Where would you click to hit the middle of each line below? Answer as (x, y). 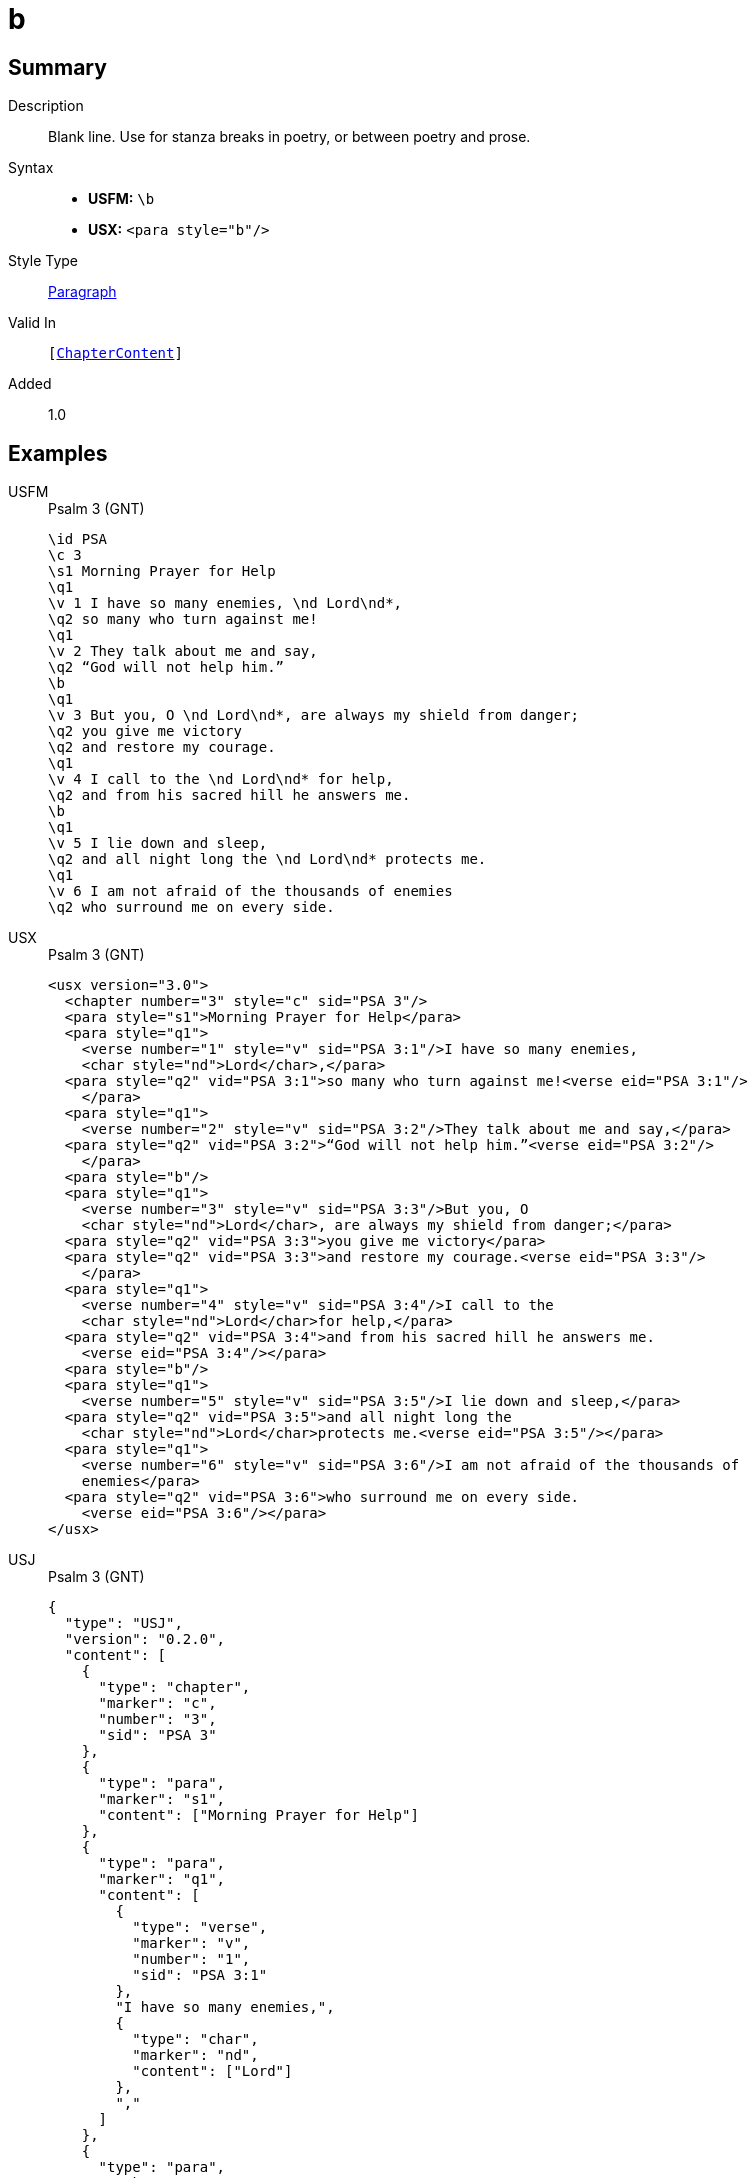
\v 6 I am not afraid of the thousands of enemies (250, 891)
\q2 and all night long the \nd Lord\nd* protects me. (267, 859)
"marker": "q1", (162, 1879)
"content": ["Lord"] (212, 2071)
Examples (58, 453)
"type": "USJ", (123, 1623)
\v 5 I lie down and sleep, (158, 843)
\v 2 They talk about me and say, (183, 651)
